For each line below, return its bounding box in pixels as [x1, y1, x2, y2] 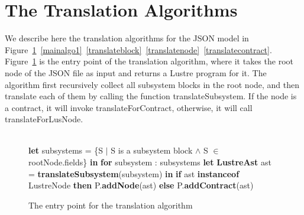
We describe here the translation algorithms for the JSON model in [5, 32, 249, 44]
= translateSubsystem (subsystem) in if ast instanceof [28, 167, 240, 180]
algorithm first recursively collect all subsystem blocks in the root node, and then [5, 78, 300, 90]
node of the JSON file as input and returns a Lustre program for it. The [5, 66, 267, 79]
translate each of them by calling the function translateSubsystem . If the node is [5, 90, 297, 102]
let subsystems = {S [28, 144, 104, 157]
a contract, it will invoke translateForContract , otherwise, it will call [5, 101, 253, 113]
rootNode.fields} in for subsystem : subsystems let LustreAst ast [28, 156, 271, 168]
